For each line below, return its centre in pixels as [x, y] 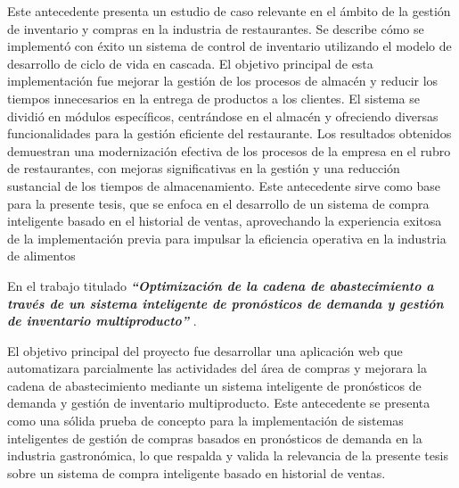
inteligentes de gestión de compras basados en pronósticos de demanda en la [215, 438]
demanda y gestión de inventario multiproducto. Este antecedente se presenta [219, 403]
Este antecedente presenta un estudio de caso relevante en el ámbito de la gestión [229, 11]
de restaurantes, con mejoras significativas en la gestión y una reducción [204, 168]
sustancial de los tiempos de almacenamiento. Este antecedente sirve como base [224, 185]
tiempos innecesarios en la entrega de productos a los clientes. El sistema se [213, 98]
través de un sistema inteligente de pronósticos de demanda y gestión [225, 303]
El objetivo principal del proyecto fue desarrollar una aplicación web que [205, 350]
